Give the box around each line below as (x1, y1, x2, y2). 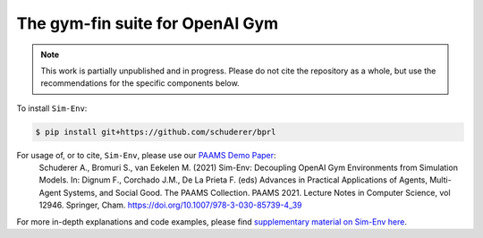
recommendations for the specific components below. (40, 78, 241, 89)
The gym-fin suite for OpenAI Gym (16, 13, 279, 33)
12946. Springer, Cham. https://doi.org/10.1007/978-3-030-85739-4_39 (38, 200, 302, 210)
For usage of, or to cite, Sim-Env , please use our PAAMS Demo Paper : (16, 149, 276, 160)
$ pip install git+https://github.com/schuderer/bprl (35, 126, 276, 137)
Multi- (429, 174, 452, 185)
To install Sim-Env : (16, 103, 88, 114)
